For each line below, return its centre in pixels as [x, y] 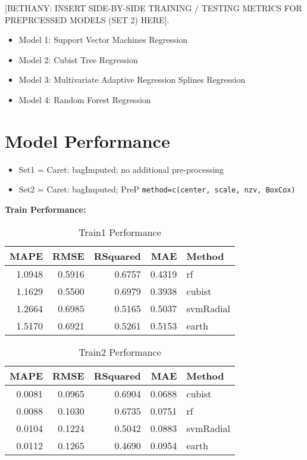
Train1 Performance [120, 232]
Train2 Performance [120, 352]
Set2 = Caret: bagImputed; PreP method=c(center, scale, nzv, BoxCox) [157, 189]
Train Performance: [46, 209]
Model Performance [87, 140]
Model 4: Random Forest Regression [85, 99]
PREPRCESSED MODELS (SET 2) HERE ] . [87, 19]
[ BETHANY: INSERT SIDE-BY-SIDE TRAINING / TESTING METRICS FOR [153, 8]
